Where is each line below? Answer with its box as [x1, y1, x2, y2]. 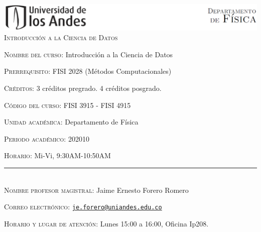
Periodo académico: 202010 [4, 133, 89, 144]
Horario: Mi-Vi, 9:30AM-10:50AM [4, 150, 111, 161]
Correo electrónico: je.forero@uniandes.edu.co [4, 201, 162, 212]
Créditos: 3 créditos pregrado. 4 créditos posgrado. [4, 83, 162, 93]
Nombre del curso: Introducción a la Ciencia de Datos [4, 49, 173, 59]
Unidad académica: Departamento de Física [4, 117, 139, 127]
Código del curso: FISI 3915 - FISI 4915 [4, 99, 131, 110]
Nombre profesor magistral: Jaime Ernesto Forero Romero [4, 184, 189, 195]
